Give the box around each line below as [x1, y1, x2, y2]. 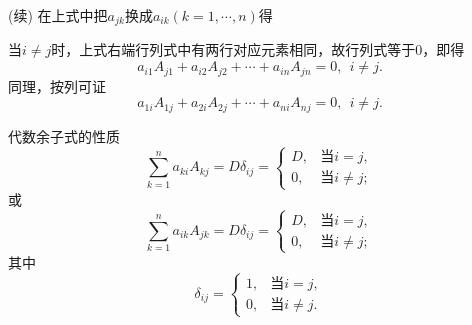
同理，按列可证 [8, 75, 106, 96]
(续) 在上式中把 [8, 5, 108, 25]
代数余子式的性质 [8, 125, 120, 146]
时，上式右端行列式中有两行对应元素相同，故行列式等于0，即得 [51, 39, 465, 60]
